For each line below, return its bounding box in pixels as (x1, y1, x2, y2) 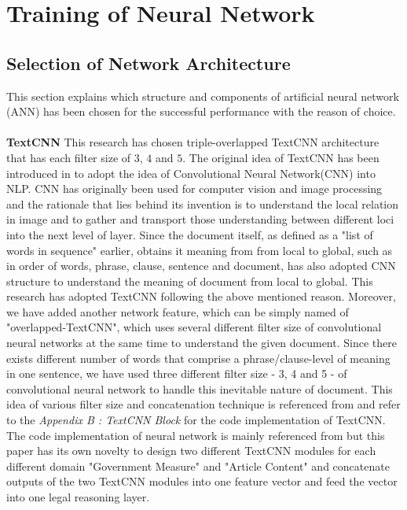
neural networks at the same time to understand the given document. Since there (6, 334, 397, 351)
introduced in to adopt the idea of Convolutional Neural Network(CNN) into (6, 164, 376, 181)
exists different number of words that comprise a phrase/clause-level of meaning (6, 349, 390, 366)
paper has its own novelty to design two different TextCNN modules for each (6, 442, 376, 459)
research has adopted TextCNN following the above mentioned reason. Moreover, (6, 288, 396, 305)
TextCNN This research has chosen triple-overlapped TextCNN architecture (6, 134, 379, 150)
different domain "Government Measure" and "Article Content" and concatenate (6, 457, 390, 474)
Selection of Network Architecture (6, 50, 291, 75)
